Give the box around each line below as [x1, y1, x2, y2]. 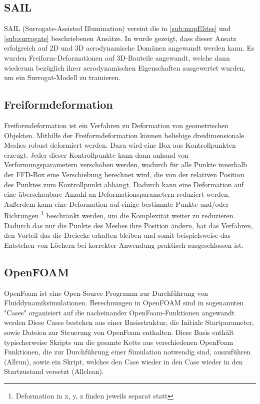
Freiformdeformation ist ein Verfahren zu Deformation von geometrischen [4, 120, 228, 130]
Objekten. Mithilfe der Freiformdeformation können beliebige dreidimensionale [4, 130, 244, 140]
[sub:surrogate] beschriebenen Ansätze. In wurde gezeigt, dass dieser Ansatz [4, 33, 236, 43]
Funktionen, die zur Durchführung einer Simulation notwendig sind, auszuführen [4, 346, 251, 357]
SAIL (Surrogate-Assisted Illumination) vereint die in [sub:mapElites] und [4, 23, 231, 34]
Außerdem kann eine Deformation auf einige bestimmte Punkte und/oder [4, 198, 229, 209]
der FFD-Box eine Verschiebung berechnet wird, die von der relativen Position [4, 169, 244, 179]
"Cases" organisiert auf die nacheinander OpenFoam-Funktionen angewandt [4, 307, 235, 317]
